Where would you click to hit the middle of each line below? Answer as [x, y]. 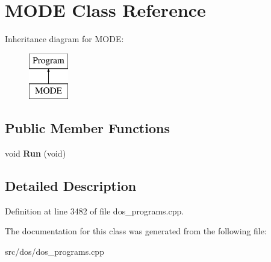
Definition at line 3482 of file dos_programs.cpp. [95, 211]
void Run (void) [36, 153]
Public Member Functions [87, 128]
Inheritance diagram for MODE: [64, 39]
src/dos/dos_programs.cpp [55, 251]
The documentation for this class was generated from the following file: [136, 231]
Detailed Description [71, 186]
